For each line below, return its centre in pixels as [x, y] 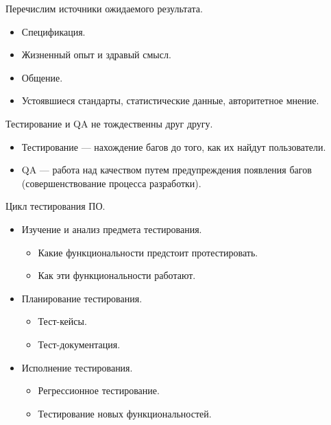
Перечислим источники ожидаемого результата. [104, 8]
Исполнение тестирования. [77, 367]
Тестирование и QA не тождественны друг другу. [109, 123]
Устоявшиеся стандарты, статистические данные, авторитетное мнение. [170, 100]
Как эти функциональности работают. [117, 275]
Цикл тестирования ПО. [56, 206]
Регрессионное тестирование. [99, 390]
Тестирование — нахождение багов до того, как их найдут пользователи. [174, 146]
